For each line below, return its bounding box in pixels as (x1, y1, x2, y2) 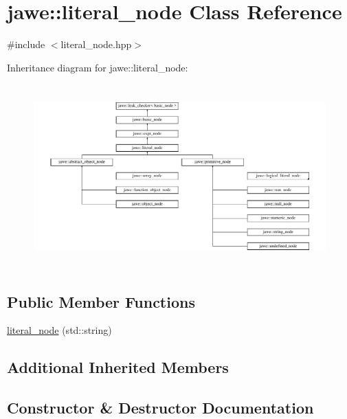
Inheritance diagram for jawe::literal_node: (7, 60, 188, 74)
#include (7, 37, 45, 52)
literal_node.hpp (60, 37, 132, 52)
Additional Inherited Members (7, 356, 229, 378)
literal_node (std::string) (7, 323, 112, 337)
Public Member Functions (7, 291, 195, 312)
